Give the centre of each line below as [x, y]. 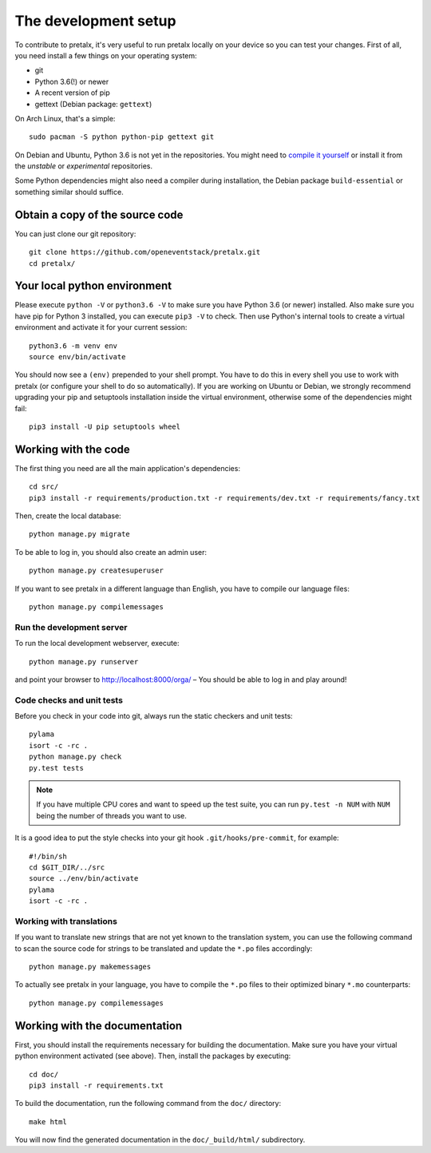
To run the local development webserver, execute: [97, 644]
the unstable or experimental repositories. [84, 166]
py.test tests [56, 768]
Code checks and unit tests [69, 700]
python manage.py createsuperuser [96, 571]
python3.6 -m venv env [73, 346]
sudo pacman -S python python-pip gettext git [122, 137]
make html [48, 1121]
